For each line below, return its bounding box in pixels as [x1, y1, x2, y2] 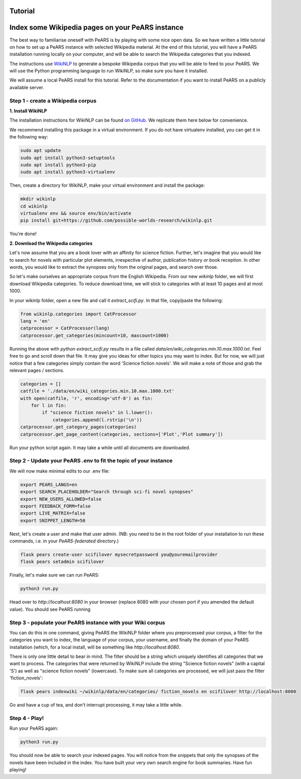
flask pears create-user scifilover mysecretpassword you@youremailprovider [20, 552, 218, 558]
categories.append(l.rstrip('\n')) [52, 417, 142, 423]
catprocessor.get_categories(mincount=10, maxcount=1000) [20, 333, 169, 338]
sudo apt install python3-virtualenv [20, 169, 115, 175]
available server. [9, 84, 45, 90]
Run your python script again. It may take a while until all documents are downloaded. [9, 444, 191, 451]
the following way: [9, 134, 48, 140]
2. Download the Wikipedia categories [9, 240, 93, 246]
